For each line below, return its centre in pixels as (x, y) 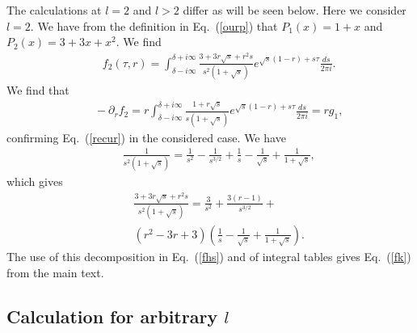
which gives (35, 181)
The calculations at (54, 10)
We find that (38, 90)
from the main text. (55, 272)
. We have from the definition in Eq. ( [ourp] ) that (154, 25)
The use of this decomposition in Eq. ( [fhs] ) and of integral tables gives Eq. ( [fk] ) (209, 256)
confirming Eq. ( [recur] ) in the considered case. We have (146, 137)
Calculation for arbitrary (112, 316)
